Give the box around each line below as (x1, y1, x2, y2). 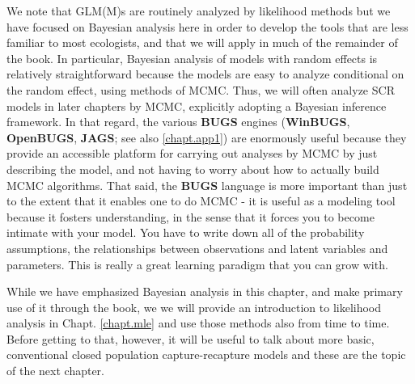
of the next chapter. (6, 362, 104, 379)
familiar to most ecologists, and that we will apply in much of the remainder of (6, 34, 398, 51)
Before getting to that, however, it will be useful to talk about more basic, (6, 330, 375, 347)
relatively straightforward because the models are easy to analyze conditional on (6, 65, 404, 82)
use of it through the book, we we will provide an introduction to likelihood (6, 298, 382, 315)
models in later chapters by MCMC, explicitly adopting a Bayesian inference (6, 97, 387, 114)
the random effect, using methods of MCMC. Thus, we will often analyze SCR (6, 81, 395, 98)
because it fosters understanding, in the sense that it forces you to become (6, 208, 375, 225)
